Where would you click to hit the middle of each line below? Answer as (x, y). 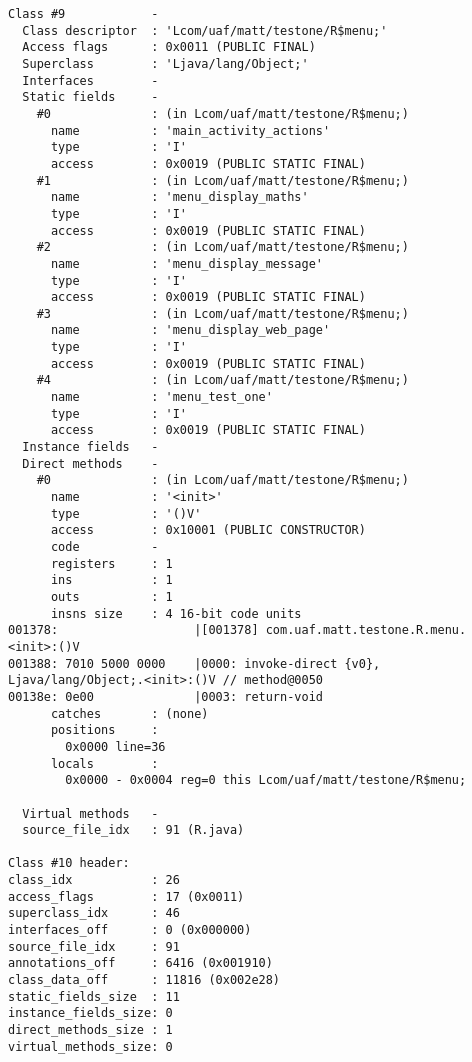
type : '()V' (126, 513)
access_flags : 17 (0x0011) (126, 896)
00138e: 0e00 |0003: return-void (165, 696)
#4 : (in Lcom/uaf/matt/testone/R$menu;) (222, 380)
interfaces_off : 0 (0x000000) (130, 930)
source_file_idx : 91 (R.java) (133, 830)
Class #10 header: (69, 863)
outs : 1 (111, 596)
